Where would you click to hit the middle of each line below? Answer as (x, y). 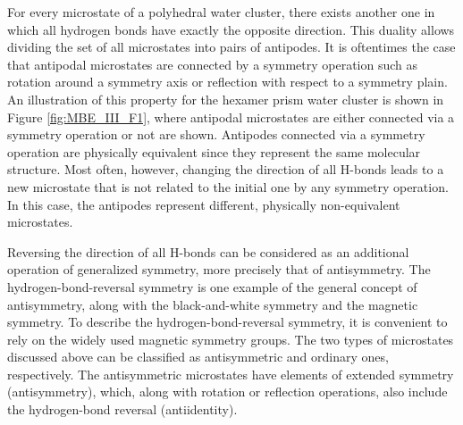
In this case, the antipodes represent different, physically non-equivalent (204, 204)
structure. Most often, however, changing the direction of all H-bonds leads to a (226, 169)
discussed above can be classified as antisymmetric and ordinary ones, (198, 357)
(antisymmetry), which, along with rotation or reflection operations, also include (227, 392)
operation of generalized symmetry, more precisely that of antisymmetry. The (219, 269)
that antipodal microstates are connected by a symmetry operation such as (213, 64)
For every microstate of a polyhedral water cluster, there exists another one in (221, 12)
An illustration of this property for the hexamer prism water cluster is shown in (226, 99)
